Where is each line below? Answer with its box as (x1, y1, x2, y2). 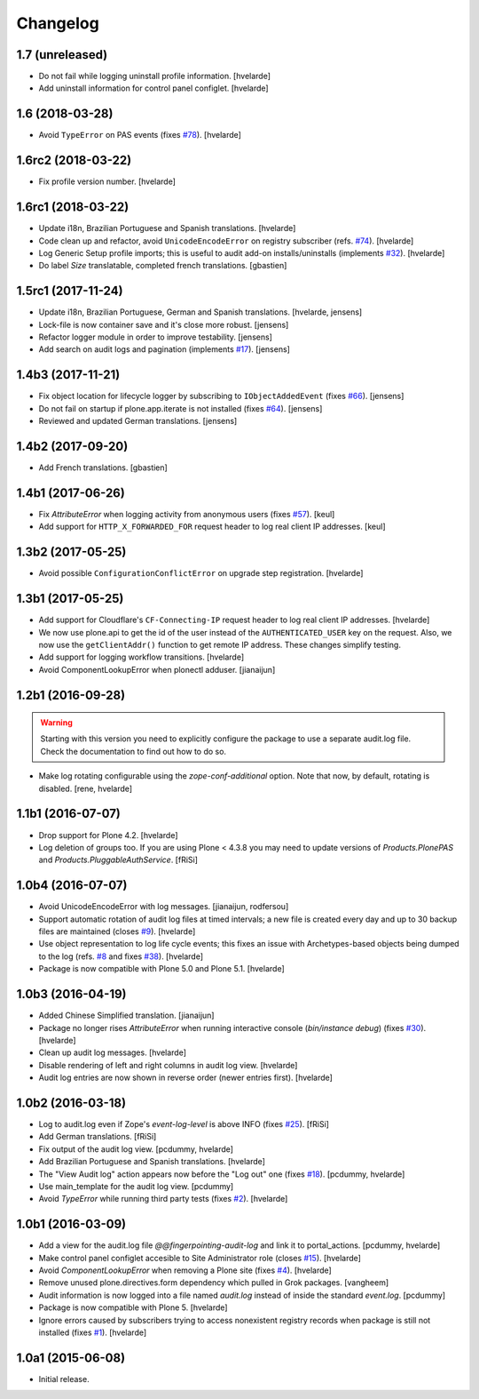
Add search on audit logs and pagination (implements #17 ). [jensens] (38, 344, 290, 355)
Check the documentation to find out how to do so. (40, 746, 226, 756)
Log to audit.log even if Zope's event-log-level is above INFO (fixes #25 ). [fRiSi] (38, 1118, 330, 1129)
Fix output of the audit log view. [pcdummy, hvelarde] (38, 1143, 234, 1155)
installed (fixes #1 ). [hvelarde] (38, 1327, 147, 1338)
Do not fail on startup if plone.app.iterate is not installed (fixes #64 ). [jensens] (38, 403, 323, 413)
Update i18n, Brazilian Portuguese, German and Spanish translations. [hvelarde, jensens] (38, 307, 363, 317)
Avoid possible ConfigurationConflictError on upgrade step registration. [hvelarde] (38, 568, 364, 579)
